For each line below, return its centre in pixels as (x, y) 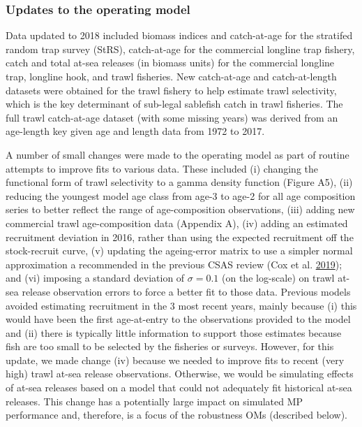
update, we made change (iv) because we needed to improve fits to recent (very (175, 360)
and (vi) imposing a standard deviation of (95, 278)
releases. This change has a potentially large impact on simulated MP (154, 401)
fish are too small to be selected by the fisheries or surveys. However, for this (170, 346)
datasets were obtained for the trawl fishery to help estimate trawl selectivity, (171, 90)
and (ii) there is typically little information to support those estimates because (174, 332)
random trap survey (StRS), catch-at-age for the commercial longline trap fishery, (180, 49)
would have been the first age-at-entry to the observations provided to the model (178, 319)
